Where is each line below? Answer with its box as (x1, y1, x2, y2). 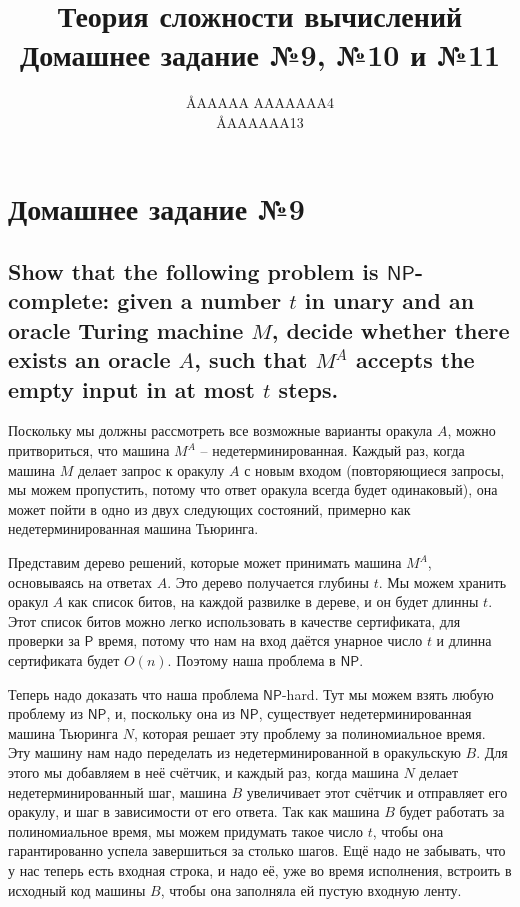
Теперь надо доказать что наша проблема (8, 683, 259, 704)
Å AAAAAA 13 (216, 111, 304, 132)
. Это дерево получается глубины (167, 571, 369, 592)
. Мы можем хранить (378, 571, 507, 592)
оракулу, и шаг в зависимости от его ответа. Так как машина (8, 801, 380, 822)
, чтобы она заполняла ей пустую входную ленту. (160, 879, 462, 900)
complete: (8, 285, 110, 316)
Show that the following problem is (8, 256, 379, 287)
